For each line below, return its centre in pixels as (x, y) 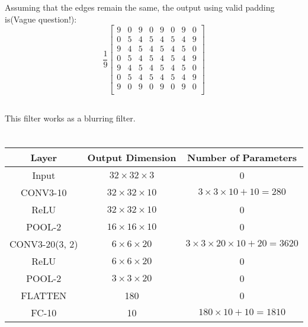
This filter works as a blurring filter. (70, 118)
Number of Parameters (242, 157)
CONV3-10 (44, 192)
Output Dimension (132, 157)
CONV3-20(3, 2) (44, 243)
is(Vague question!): (41, 19)
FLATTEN (44, 295)
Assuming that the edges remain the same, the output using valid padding (140, 7)
